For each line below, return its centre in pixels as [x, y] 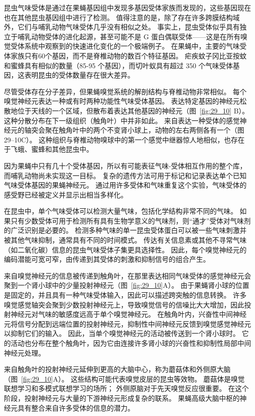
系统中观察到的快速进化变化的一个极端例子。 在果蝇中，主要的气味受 [135, 46]
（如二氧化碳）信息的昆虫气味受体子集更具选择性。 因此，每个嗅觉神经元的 [125, 249]
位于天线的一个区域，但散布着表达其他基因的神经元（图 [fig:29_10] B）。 [133, 110]
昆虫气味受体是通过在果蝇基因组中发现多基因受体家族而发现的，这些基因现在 [127, 7]
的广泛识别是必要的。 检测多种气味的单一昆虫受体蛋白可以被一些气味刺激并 [125, 230]
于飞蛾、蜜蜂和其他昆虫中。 [49, 149]
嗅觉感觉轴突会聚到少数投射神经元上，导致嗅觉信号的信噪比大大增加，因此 [124, 304]
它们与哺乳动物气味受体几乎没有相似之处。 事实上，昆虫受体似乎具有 [128, 27]
